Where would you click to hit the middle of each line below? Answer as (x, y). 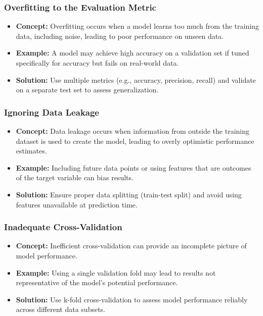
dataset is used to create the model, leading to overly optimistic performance (135, 141)
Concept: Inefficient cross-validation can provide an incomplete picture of (131, 246)
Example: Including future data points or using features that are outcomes (134, 167)
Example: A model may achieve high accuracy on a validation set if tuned (133, 53)
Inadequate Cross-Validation (63, 227)
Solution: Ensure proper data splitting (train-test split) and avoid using (129, 194)
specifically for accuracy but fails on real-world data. (97, 63)
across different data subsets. (61, 309)
